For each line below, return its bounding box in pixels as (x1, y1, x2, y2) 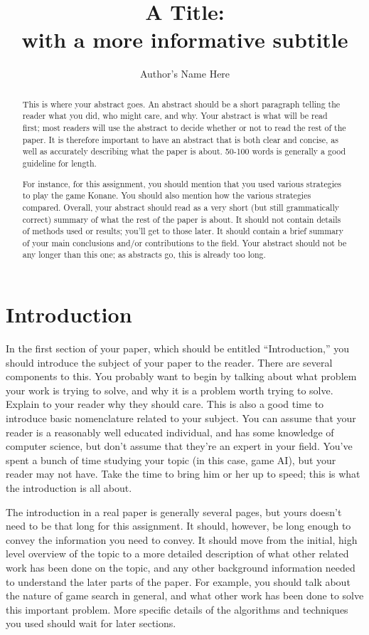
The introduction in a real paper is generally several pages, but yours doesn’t (6, 504, 342, 519)
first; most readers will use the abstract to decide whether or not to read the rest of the (22, 122, 346, 134)
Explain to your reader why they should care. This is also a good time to (6, 397, 324, 411)
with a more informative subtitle (21, 25, 348, 54)
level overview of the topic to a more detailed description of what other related (6, 546, 349, 561)
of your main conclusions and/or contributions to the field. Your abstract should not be (22, 236, 347, 248)
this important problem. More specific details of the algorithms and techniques (6, 602, 348, 616)
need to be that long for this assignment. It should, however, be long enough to (6, 518, 351, 533)
